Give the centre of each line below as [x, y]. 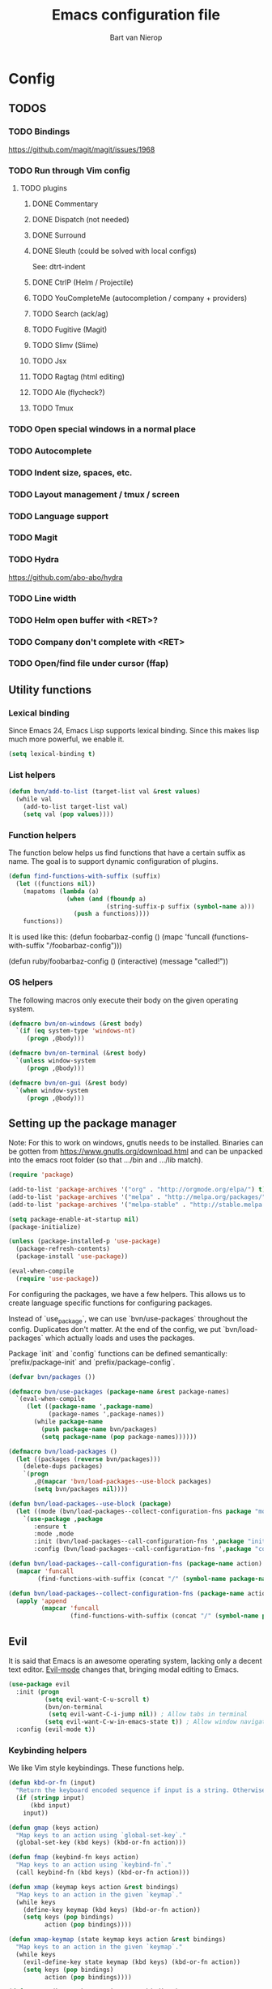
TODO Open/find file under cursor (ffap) [89, 664]
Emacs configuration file [136, 15]
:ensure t [50, 1527]
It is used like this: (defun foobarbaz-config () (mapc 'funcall [109, 937]
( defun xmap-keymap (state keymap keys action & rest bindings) [117, 1940]
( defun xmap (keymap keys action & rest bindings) [94, 1887]
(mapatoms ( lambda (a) [61, 891]
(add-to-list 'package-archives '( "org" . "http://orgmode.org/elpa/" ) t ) [137, 1190]
